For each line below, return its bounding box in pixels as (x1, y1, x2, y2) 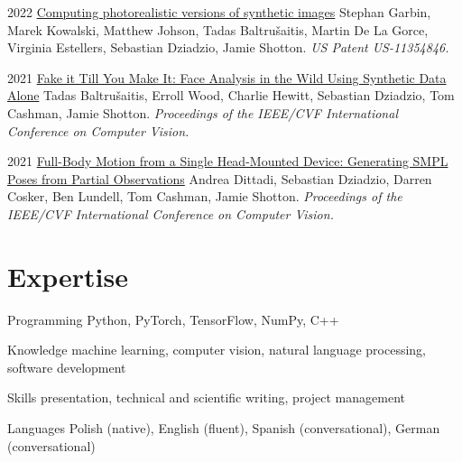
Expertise (7, 257, 128, 294)
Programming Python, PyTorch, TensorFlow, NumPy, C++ (7, 310, 339, 328)
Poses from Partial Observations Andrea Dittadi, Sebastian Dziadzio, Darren (7, 169, 432, 188)
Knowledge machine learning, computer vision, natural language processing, (7, 340, 426, 359)
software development (7, 357, 126, 376)
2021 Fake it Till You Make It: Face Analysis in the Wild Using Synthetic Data (7, 68, 447, 87)
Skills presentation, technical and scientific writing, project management (7, 388, 405, 407)
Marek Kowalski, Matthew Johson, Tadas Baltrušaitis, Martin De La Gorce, (7, 20, 429, 39)
